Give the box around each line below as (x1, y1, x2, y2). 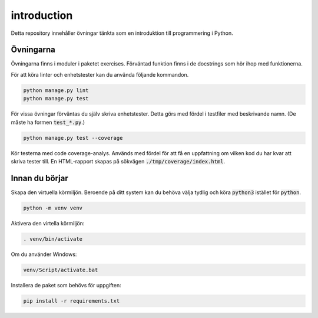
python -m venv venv (23, 204, 82, 211)
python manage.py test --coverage (23, 135, 123, 141)
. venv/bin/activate (23, 235, 82, 242)
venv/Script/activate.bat (23, 266, 98, 273)
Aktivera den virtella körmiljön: (11, 219, 85, 227)
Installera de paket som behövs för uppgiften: (11, 281, 121, 289)
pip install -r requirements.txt (23, 297, 120, 304)
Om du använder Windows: (11, 251, 77, 258)
